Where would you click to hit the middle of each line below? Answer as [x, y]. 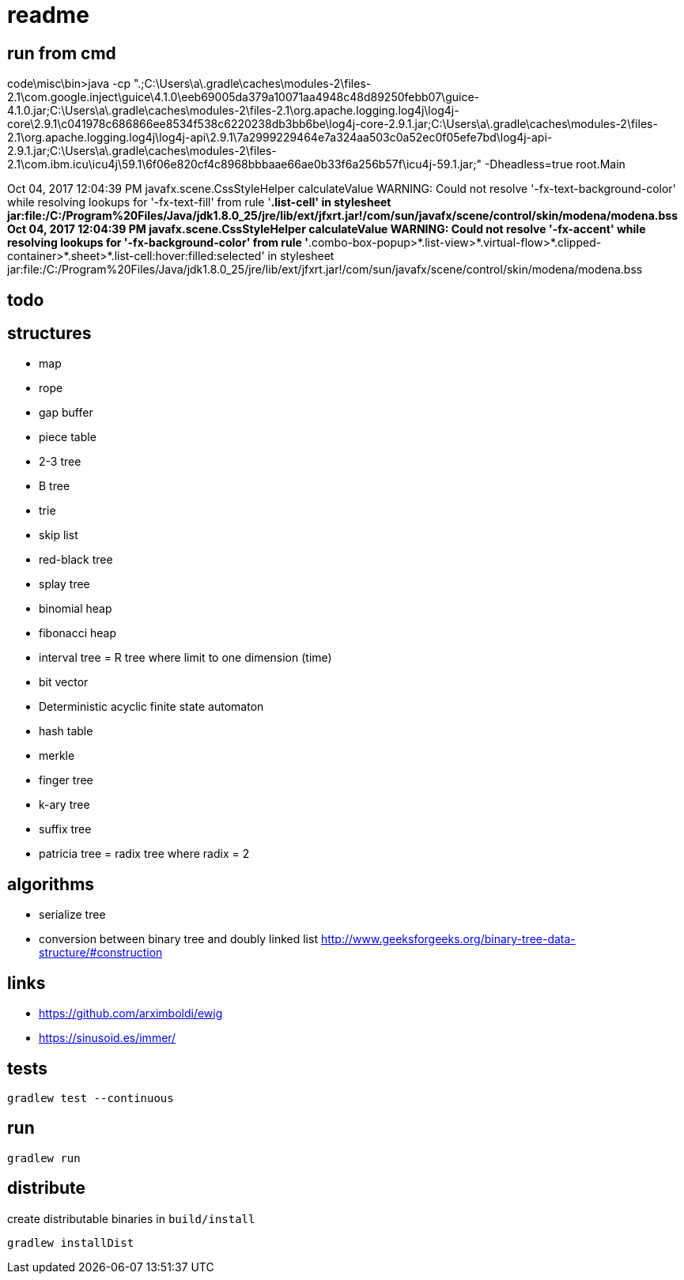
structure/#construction [101, 953]
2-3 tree [60, 462]
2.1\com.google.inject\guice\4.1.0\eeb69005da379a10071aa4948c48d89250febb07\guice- [243, 97]
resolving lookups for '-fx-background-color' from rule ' [158, 243]
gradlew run [44, 1158]
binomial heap [76, 609]
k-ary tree [64, 805]
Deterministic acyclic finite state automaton [151, 707]
